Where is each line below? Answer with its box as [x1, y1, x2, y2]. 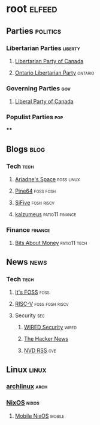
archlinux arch [6, 382, 48, 391]
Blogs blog [6, 144, 46, 154]
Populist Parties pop [6, 113, 63, 122]
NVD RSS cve [23, 347, 56, 354]
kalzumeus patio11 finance [14, 211, 77, 218]
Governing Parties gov [6, 84, 71, 92]
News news [6, 256, 47, 267]
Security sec [14, 312, 45, 319]
